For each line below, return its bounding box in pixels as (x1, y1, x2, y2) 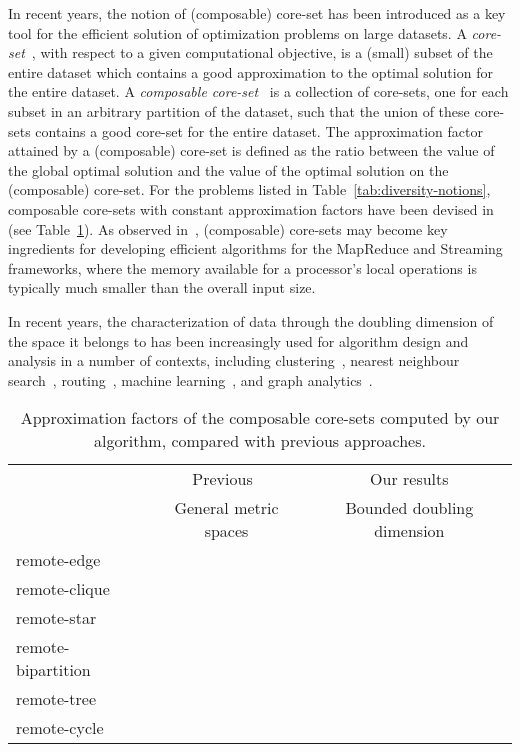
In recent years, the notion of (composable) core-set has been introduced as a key (8, 3, 506, 23)
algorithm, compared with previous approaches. (94, 429, 426, 453)
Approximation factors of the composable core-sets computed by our (20, 406, 500, 430)
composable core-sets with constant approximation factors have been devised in (8, 198, 494, 219)
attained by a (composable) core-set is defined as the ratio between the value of (8, 140, 495, 161)
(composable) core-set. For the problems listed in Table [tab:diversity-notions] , (8, 179, 491, 200)
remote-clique (16, 577, 110, 601)
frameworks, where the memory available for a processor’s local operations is (8, 257, 477, 278)
